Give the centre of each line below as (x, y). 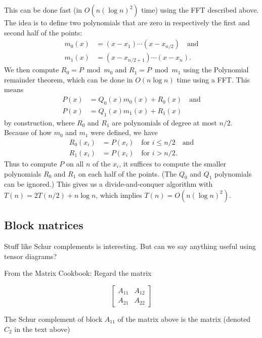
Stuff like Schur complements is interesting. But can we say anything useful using (130, 246)
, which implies (119, 195)
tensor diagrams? (31, 256)
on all (75, 163)
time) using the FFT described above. (200, 10)
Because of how (28, 132)
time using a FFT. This (213, 79)
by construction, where (39, 122)
